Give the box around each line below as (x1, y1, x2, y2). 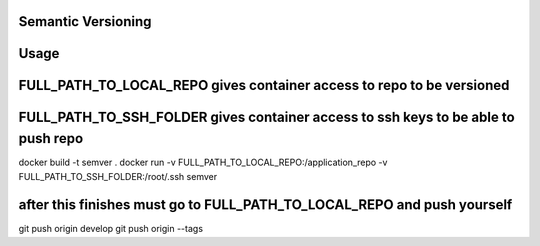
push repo (18, 130, 84, 147)
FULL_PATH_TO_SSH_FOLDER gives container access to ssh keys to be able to (18, 109, 515, 126)
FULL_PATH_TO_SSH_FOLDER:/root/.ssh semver (18, 170, 218, 182)
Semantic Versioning (18, 13, 152, 30)
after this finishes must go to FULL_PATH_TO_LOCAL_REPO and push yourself (18, 196, 513, 214)
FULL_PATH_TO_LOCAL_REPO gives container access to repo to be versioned (18, 77, 510, 94)
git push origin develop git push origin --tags (18, 223, 204, 235)
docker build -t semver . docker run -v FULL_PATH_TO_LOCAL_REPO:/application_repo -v (18, 156, 388, 169)
